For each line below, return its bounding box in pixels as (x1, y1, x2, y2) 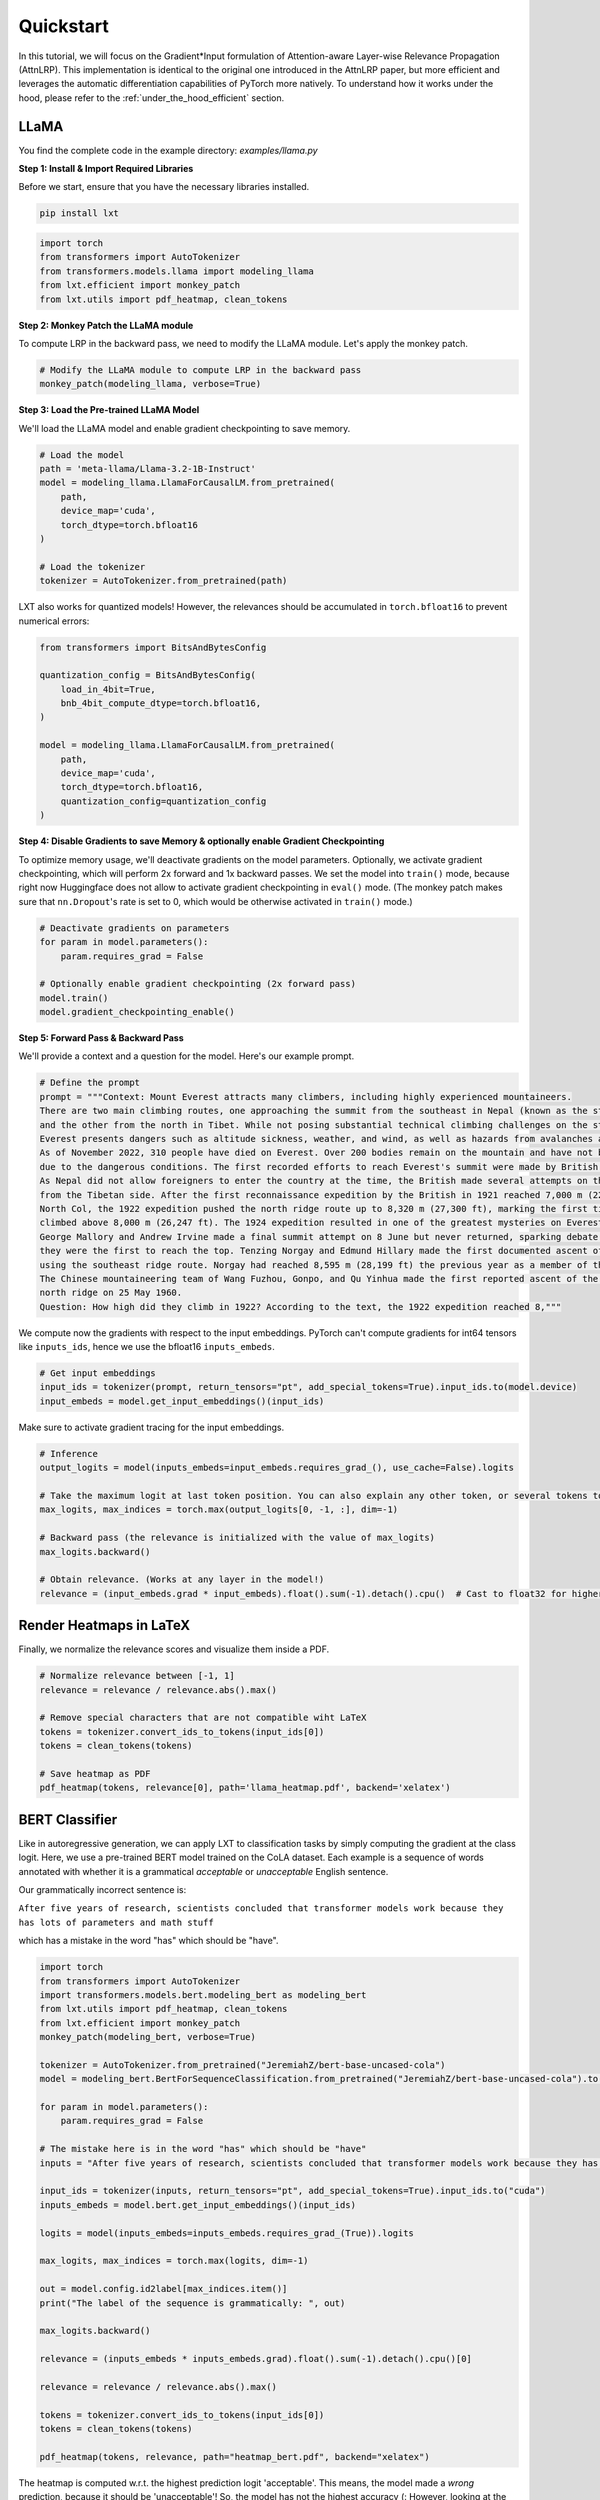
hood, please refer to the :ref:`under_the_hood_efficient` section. (18, 91, 285, 104)
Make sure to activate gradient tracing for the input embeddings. (18, 1421, 285, 1433)
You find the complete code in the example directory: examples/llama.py (18, 144, 319, 156)
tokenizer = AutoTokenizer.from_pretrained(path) (39, 575, 288, 587)
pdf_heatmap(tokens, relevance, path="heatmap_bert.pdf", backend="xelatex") (39, 2451, 430, 2462)
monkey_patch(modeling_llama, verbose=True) (39, 378, 262, 390)
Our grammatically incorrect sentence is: (18, 1883, 187, 1895)
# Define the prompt (39, 1077, 140, 1089)
